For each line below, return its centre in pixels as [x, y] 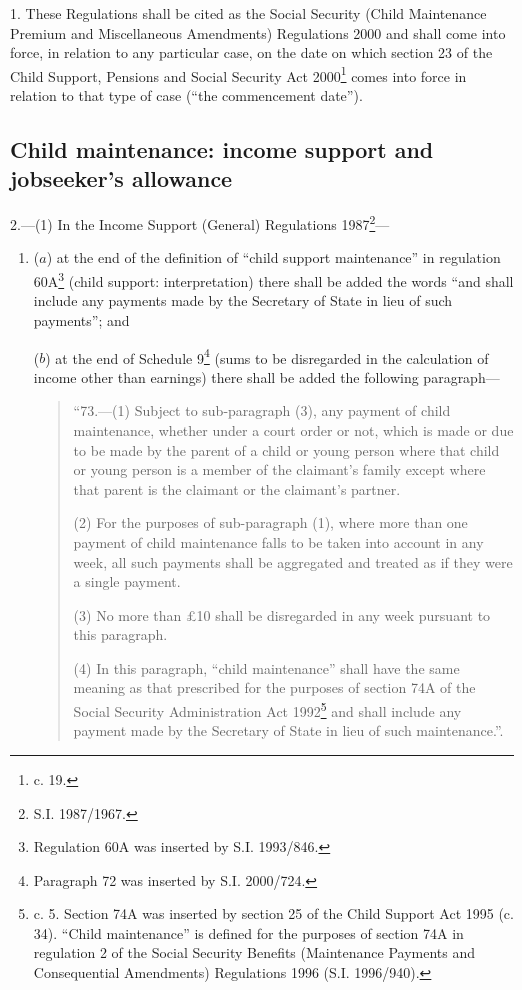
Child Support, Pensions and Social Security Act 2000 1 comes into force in [238, 74]
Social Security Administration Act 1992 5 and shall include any [267, 709]
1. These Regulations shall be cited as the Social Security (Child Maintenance [248, 13]
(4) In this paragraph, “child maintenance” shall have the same [266, 667]
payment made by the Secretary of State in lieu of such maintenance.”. [288, 730]
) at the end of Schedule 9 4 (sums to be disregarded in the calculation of [267, 356]
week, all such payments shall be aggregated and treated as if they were [293, 561]
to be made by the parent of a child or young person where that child [286, 449]
